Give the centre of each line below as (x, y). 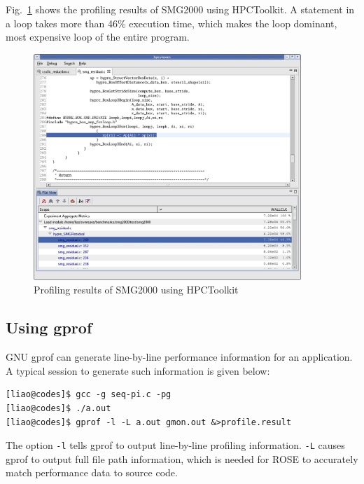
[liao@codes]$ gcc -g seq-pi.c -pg (89, 395)
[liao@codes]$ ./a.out (58, 409)
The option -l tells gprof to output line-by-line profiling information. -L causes (175, 445)
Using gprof (49, 327)
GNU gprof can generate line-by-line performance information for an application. (179, 357)
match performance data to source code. (92, 472)
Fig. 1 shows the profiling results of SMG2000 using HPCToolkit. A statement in (180, 9)
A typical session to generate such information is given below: (138, 370)
